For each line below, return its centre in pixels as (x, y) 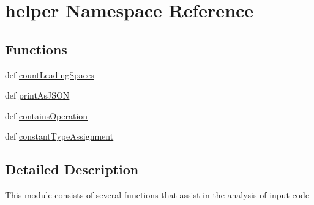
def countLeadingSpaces (50, 74)
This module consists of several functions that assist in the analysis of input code (157, 195)
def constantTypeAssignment (59, 136)
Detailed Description (72, 169)
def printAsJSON (37, 95)
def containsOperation (47, 115)
